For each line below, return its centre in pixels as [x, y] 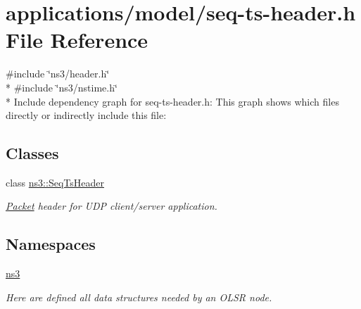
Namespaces [51, 244]
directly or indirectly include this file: [86, 115]
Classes [32, 153]
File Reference [77, 40]
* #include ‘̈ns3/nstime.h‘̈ [62, 87]
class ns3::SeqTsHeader [55, 182]
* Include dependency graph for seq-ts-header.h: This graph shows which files [172, 101]
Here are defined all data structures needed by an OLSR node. [139, 297]
